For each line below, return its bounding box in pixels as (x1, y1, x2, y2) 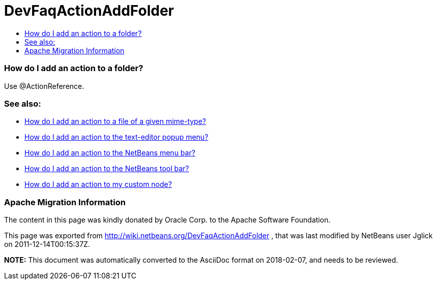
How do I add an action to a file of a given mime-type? (24, 117, 207, 126)
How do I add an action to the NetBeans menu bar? (24, 148, 195, 157)
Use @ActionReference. (4, 81, 84, 90)
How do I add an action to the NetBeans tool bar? (24, 164, 189, 173)
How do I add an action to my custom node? (24, 180, 172, 189)
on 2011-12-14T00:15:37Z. (4, 240, 90, 248)
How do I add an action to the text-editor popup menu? (24, 133, 209, 142)
